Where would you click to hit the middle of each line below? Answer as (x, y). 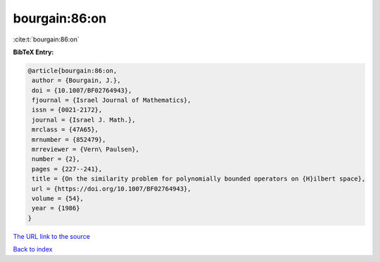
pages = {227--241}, (67, 169)
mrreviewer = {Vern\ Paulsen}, (86, 150)
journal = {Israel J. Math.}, (84, 120)
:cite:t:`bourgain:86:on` (46, 39)
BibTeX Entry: (33, 52)
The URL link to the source (52, 236)
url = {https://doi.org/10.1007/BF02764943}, (112, 189)
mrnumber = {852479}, (69, 139)
